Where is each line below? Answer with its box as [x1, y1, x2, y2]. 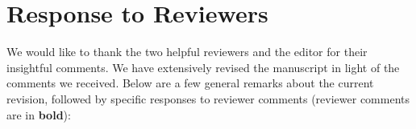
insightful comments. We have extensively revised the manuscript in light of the [6, 58, 400, 75]
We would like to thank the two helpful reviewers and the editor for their [6, 43, 368, 60]
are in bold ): [6, 106, 71, 123]
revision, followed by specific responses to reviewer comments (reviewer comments [6, 90, 410, 107]
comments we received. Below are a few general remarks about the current [6, 75, 374, 91]
